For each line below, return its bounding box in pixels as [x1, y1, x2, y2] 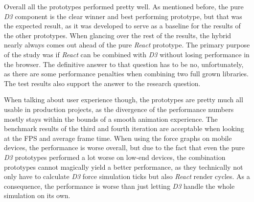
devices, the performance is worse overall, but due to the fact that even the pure [4, 142, 245, 153]
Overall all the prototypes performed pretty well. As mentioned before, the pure [4, 1, 244, 11]
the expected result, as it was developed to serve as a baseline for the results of [4, 21, 241, 31]
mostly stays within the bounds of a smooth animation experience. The [4, 113, 218, 124]
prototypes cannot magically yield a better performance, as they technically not [4, 161, 243, 172]
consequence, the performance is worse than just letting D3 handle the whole [4, 180, 235, 191]
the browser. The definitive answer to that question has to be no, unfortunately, [4, 59, 244, 69]
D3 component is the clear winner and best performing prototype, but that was [4, 11, 242, 21]
